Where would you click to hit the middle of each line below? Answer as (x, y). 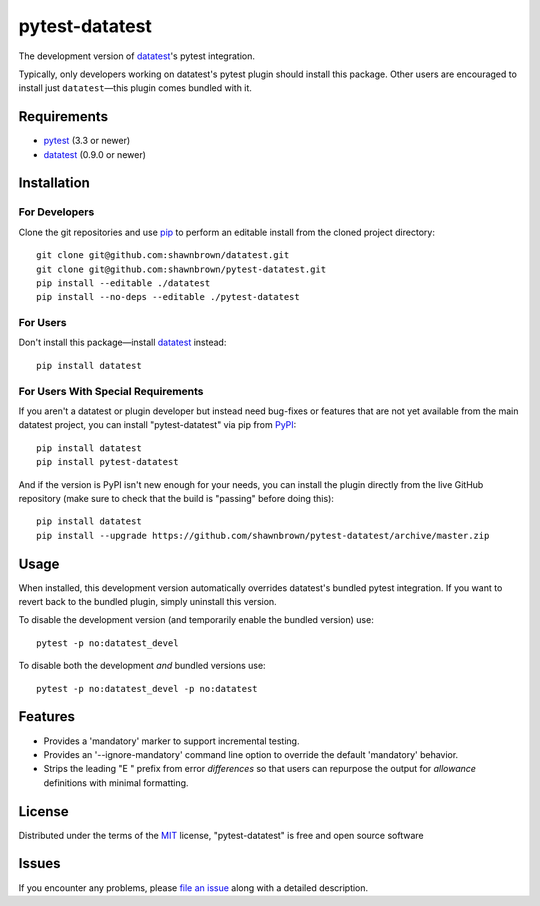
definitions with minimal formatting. (116, 782)
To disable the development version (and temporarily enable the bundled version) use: (196, 620)
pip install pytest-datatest (107, 462)
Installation (54, 183)
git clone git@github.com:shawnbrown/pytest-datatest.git (181, 269)
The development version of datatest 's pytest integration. (136, 56)
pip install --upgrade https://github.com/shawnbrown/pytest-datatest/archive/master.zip (263, 535)
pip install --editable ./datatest (123, 283)
